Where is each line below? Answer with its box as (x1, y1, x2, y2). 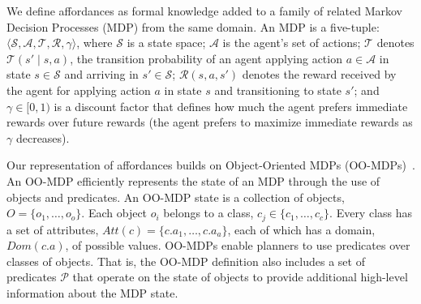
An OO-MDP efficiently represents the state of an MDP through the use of (6, 172, 380, 189)
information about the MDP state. (6, 284, 178, 301)
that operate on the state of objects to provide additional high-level (72, 268, 408, 285)
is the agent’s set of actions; (222, 34, 361, 51)
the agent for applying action (6, 81, 151, 98)
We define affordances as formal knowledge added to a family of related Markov (6, 2, 402, 19)
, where (76, 34, 113, 51)
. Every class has (329, 204, 413, 221)
